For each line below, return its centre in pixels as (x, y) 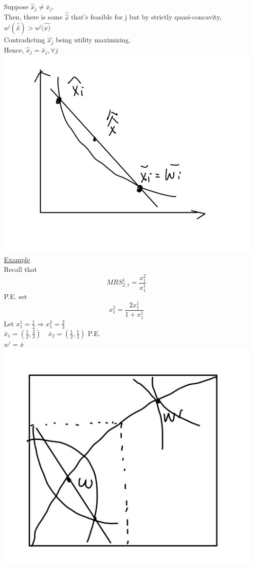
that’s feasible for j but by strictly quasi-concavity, (146, 17)
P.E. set (16, 296)
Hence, (14, 49)
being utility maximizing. (93, 40)
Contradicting (25, 40)
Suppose (16, 6)
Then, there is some (33, 17)
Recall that (20, 269)
